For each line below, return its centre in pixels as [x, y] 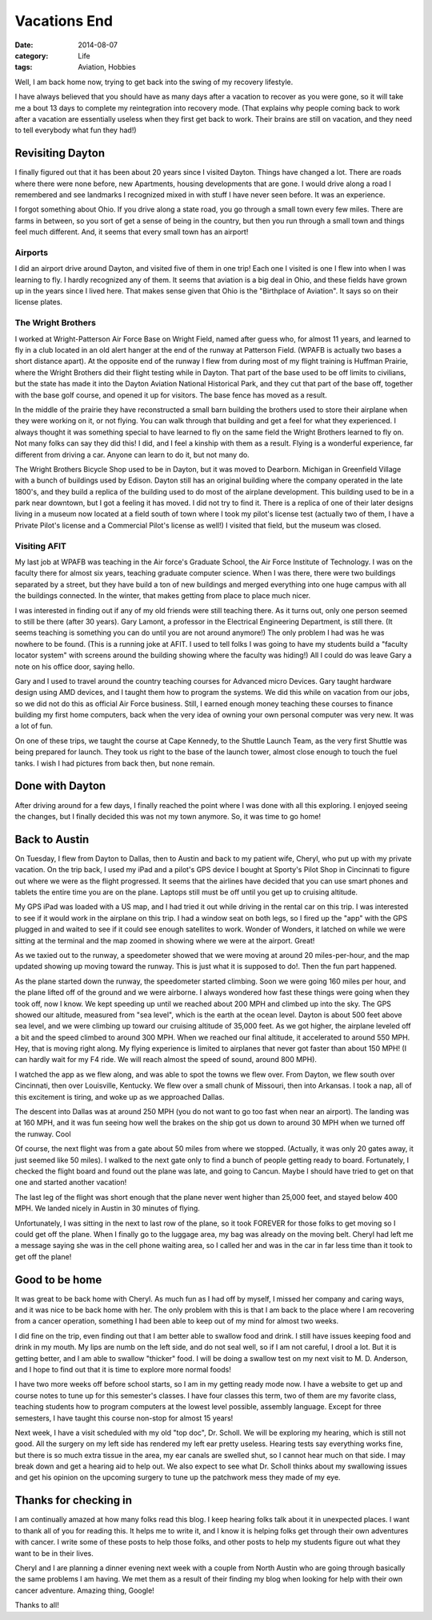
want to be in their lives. [54, 1553]
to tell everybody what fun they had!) [76, 130]
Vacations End [64, 21]
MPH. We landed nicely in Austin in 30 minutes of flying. [107, 1208]
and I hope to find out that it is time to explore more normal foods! [123, 1369]
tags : [24, 67]
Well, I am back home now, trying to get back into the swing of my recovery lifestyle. [154, 82]
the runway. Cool [43, 1133]
